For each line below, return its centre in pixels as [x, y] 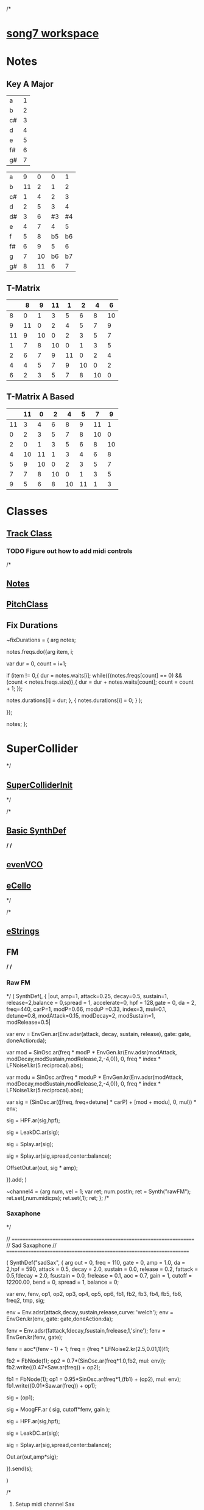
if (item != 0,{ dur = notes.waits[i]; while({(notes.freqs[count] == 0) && [94, 676]
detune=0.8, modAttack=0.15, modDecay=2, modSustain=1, [81, 1015]
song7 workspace [53, 34]
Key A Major [30, 84]
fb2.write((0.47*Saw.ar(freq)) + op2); [53, 1367]
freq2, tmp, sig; [26, 1300]
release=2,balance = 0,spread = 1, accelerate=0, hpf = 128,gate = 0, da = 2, [101, 1002]
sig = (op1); [20, 1397]
